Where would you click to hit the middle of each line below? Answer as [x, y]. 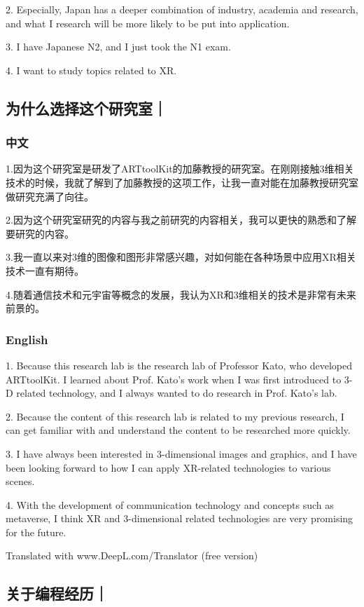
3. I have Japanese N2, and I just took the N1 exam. [118, 47]
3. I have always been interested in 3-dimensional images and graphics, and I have [181, 453]
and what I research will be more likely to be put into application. [148, 23]
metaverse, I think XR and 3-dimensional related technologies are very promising [180, 518]
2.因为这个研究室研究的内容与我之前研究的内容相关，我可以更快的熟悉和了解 [181, 220]
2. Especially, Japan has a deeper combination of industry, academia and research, [182, 9]
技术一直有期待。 [45, 270]
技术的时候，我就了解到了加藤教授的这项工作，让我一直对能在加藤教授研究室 [182, 182]
